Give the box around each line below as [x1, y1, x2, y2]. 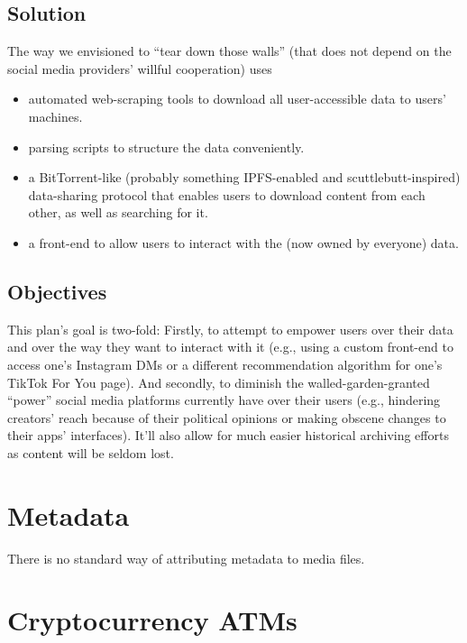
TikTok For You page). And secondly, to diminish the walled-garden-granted [7, 372, 430, 391]
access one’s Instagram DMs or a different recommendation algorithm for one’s [7, 354, 443, 373]
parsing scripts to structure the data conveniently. [28, 137, 305, 156]
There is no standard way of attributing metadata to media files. [7, 548, 365, 567]
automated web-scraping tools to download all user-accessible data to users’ [28, 89, 446, 108]
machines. [28, 106, 83, 125]
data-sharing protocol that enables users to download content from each [28, 185, 426, 204]
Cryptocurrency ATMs [7, 602, 298, 638]
